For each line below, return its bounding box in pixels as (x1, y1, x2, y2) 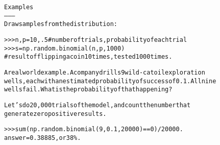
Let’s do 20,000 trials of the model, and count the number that (4, 101, 191, 109)
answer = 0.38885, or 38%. (4, 134, 81, 141)
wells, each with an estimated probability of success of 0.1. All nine (4, 77, 216, 85)
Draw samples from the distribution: (4, 20, 117, 28)
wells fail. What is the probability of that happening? (4, 86, 173, 93)
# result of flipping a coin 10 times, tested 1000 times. (4, 53, 173, 61)
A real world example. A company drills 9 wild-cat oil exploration (4, 68, 205, 76)
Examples (4, 4, 34, 11)
